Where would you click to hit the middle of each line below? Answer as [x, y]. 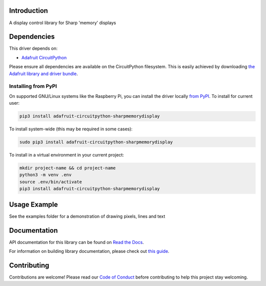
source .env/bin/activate [51, 182]
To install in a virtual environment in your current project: [66, 155]
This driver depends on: [33, 48]
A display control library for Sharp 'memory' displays [63, 23]
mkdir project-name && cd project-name [67, 168]
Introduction [29, 11]
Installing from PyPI [33, 86]
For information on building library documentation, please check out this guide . [89, 251]
